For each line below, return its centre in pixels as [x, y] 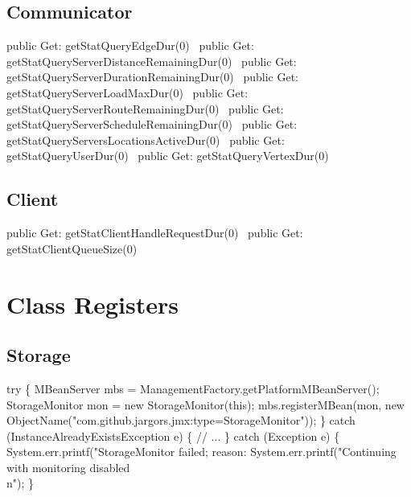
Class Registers [92, 304]
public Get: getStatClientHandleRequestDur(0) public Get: [155, 233]
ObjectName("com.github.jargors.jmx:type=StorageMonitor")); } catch [181, 420]
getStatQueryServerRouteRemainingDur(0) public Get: [145, 108]
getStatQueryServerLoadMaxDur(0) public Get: [127, 92]
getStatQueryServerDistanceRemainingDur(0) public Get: [152, 61]
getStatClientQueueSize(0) [72, 248]
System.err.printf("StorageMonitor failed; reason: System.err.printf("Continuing [201, 452]
